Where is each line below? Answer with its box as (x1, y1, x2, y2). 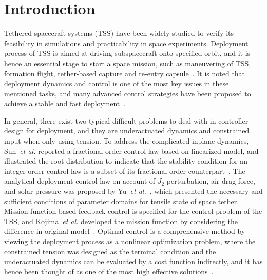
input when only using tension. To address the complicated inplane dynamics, (4, 135, 249, 146)
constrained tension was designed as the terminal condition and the (4, 246, 216, 256)
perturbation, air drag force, (166, 175, 255, 186)
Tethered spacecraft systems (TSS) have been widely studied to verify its (4, 28, 234, 38)
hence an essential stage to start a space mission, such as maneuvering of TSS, (4, 57, 251, 68)
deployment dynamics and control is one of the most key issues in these (4, 78, 229, 89)
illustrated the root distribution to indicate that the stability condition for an (4, 155, 248, 166)
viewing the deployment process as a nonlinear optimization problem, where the (4, 236, 256, 246)
